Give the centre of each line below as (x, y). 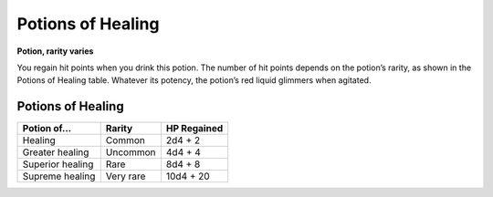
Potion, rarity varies (55, 51)
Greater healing (56, 152)
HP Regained (194, 129)
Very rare (126, 176)
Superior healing (58, 164)
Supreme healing (59, 176)
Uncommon (131, 152)
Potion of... (47, 129)
